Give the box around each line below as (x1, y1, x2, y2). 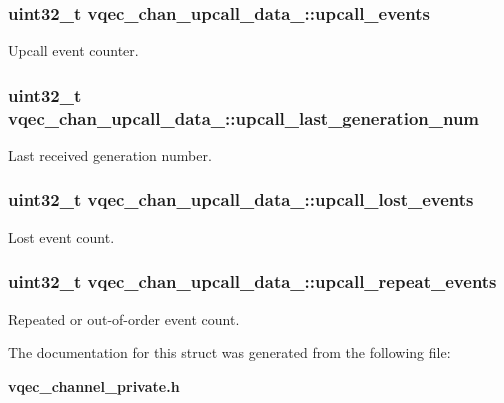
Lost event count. (8, 226, 115, 247)
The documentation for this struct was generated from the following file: (8, 342, 451, 363)
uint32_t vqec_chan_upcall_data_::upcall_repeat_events (8, 269, 497, 294)
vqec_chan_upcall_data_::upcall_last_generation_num (8, 105, 480, 130)
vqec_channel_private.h (8, 375, 180, 396)
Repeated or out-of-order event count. (8, 308, 240, 329)
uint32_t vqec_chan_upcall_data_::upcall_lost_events (8, 187, 474, 212)
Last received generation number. (8, 144, 212, 165)
